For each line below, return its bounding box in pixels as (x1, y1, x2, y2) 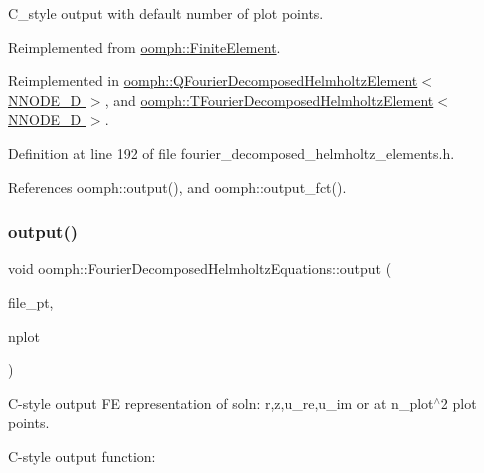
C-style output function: (8, 445, 156, 466)
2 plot (440, 392, 477, 413)
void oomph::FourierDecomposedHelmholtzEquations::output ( (8, 258, 392, 279)
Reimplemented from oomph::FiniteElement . (8, 36, 281, 57)
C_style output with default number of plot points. (8, 3, 324, 23)
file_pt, (8, 291, 54, 312)
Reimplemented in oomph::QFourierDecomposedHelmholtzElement (8, 70, 418, 91)
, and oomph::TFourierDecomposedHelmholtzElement (104, 89, 434, 110)
